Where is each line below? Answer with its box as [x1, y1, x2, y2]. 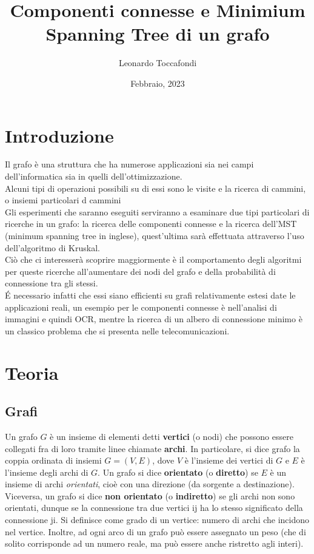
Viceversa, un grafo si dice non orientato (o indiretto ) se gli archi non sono [5, 489, 295, 502]
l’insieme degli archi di [5, 465, 89, 478]
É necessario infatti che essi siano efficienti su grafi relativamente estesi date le [5, 288, 296, 301]
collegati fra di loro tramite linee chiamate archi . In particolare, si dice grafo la [5, 442, 300, 454]
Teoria [5, 360, 59, 385]
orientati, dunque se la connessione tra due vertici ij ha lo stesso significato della [5, 501, 303, 514]
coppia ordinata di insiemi [5, 454, 102, 467]
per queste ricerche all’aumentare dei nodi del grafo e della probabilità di [5, 265, 276, 277]
